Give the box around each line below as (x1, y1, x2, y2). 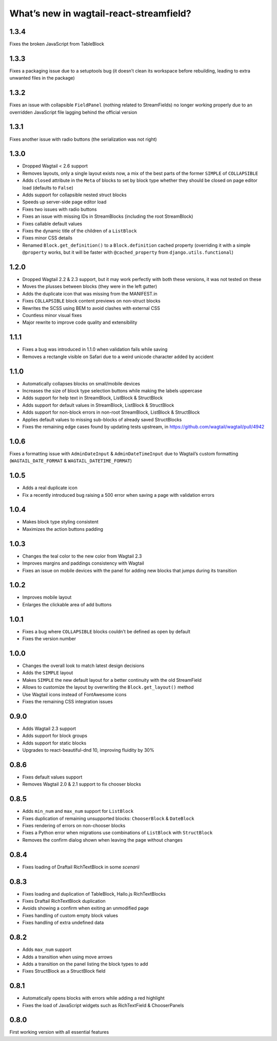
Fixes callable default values (22, 220, 83, 227)
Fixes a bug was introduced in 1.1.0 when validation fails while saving (22, 346, 168, 352)
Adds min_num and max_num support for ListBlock (22, 808, 134, 814)
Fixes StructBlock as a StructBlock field (22, 968, 106, 974)
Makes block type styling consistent (22, 519, 98, 525)
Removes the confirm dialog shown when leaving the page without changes (22, 836, 183, 843)
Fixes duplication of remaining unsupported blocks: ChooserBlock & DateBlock (22, 815, 194, 822)
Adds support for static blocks (22, 740, 87, 746)
